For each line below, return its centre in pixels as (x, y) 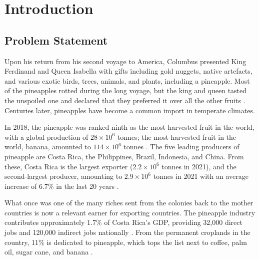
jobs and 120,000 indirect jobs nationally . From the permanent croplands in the (127, 232)
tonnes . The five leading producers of (181, 147)
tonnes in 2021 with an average (201, 176)
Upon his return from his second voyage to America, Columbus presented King (125, 61)
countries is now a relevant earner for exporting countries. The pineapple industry (130, 212)
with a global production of (46, 137)
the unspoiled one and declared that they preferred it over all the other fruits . (125, 100)
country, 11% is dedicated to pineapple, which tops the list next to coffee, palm (126, 242)
